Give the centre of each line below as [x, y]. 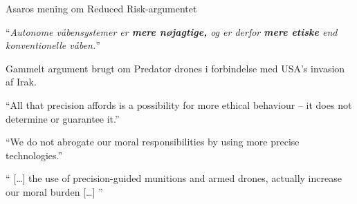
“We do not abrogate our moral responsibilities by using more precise [153, 142]
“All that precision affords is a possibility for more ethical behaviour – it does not [179, 104]
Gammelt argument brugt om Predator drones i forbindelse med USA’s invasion [175, 68]
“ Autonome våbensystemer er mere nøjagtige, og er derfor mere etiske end [172, 31]
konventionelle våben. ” [53, 45]
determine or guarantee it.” [63, 118]
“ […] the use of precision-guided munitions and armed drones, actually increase [174, 178]
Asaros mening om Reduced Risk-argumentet [101, 8]
